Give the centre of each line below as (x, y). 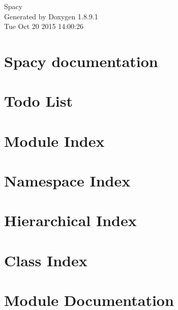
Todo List (38, 101)
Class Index (46, 260)
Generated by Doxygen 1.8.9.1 (51, 16)
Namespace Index (67, 181)
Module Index (54, 141)
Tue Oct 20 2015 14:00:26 (44, 26)
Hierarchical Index (70, 220)
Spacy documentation (81, 61)
